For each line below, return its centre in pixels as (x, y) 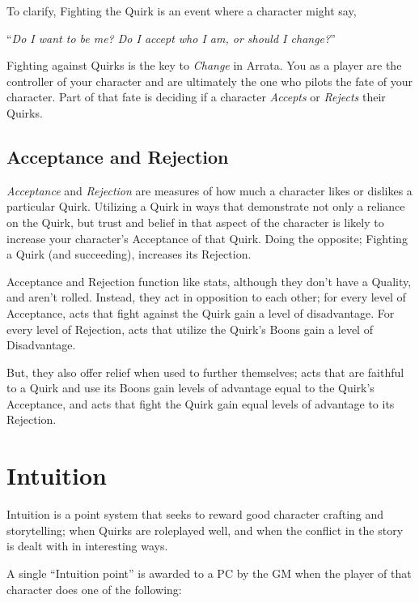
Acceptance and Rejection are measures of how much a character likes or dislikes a (209, 190)
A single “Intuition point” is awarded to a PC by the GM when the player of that (209, 573)
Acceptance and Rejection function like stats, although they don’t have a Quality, (209, 281)
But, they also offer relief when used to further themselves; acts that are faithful (205, 372)
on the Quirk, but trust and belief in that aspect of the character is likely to (195, 222)
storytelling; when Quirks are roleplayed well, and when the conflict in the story (205, 530)
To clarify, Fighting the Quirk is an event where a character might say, (182, 11)
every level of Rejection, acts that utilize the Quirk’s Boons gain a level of (190, 329)
